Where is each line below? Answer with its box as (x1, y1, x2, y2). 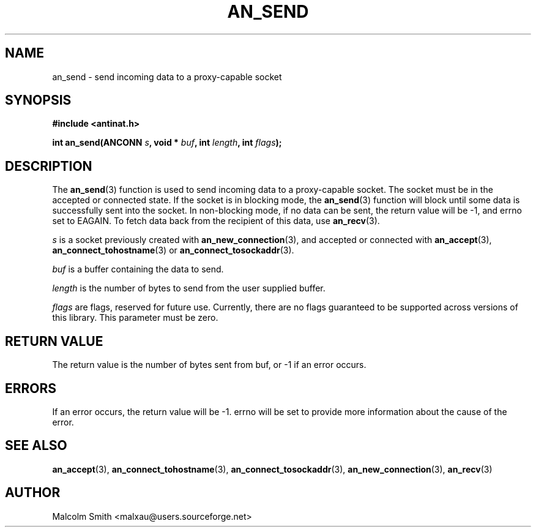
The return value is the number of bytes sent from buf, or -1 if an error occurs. (52, 359, 367, 370)
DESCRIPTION (5, 158, 92, 174)
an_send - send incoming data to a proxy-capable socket (52, 71, 282, 82)
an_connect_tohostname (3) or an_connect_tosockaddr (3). (52, 245, 294, 256)
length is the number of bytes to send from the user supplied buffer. (52, 283, 326, 294)
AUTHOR (5, 485, 61, 501)
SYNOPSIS (5, 92, 72, 108)
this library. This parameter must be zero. (52, 312, 218, 323)
